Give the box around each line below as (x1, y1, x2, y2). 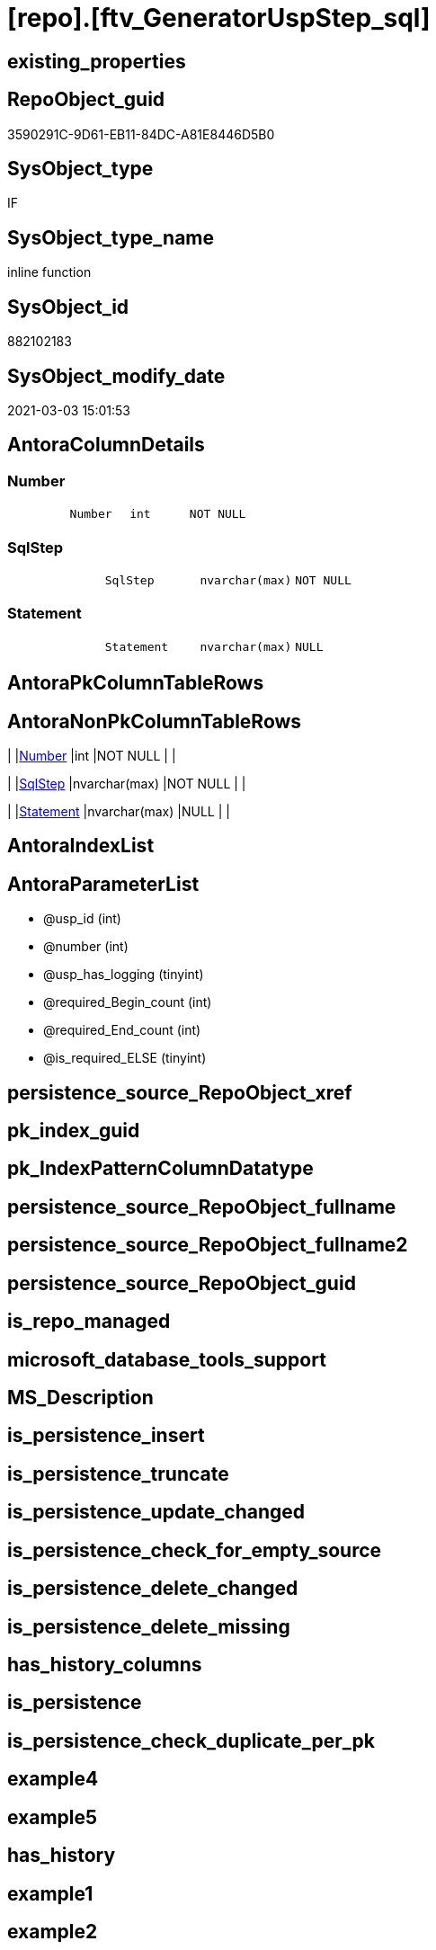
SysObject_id (7, 295, 129, 318)
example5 (7, 1805, 98, 1829)
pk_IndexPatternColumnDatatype (7, 1157, 314, 1180)
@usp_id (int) (43, 911, 121, 927)
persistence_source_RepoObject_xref (7, 1081, 352, 1104)
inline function (7, 264, 92, 280)
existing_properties (7, 49, 186, 73)
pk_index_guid (7, 1119, 140, 1143)
